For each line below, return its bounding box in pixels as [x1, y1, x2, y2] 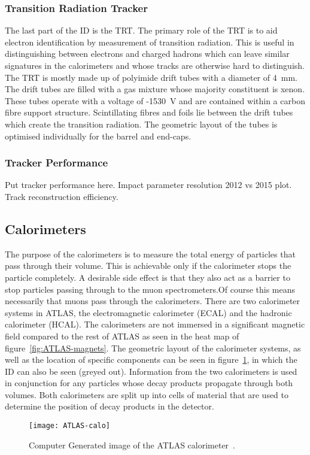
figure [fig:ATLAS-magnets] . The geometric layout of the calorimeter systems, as [5, 341, 301, 354]
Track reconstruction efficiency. [5, 190, 118, 202]
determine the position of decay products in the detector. [5, 400, 214, 412]
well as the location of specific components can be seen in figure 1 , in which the [5, 353, 297, 366]
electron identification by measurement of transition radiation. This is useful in [5, 35, 294, 48]
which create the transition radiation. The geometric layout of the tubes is [5, 117, 278, 130]
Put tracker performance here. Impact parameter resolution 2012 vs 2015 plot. [5, 178, 292, 191]
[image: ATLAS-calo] [29, 421, 111, 430]
